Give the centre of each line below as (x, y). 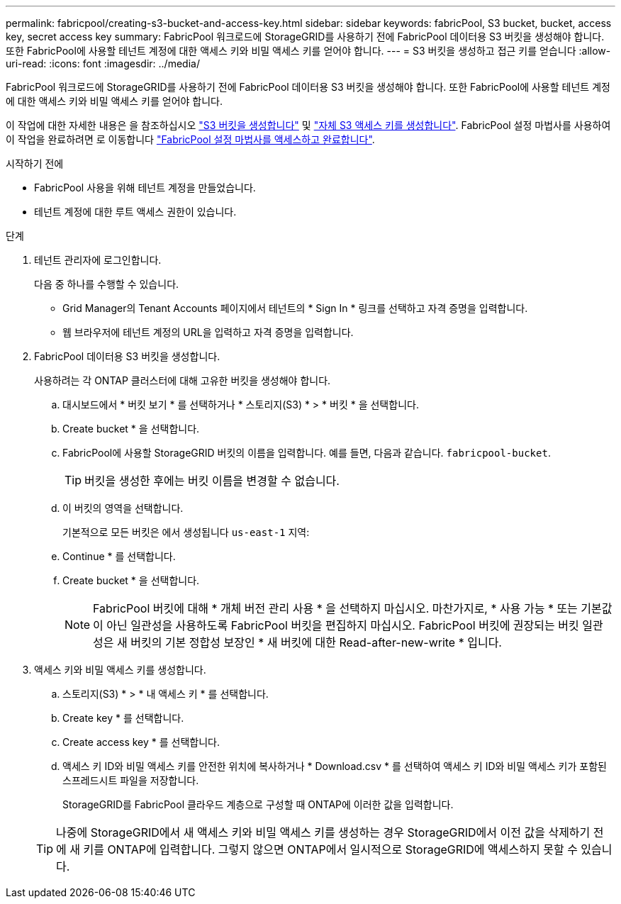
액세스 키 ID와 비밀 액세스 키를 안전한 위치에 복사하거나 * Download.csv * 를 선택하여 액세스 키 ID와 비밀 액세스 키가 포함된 (335, 766)
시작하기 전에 (35, 163)
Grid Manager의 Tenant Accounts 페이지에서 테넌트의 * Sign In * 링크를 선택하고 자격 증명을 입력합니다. (295, 308)
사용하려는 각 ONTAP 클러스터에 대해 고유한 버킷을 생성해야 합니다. (183, 380)
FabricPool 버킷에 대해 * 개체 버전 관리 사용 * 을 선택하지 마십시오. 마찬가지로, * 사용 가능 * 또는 (335, 608)
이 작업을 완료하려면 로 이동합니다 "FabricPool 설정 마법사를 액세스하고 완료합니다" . (190, 139)
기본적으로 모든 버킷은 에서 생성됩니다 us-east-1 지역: (186, 532)
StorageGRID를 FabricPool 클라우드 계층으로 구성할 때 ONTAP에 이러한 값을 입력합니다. (258, 804)
